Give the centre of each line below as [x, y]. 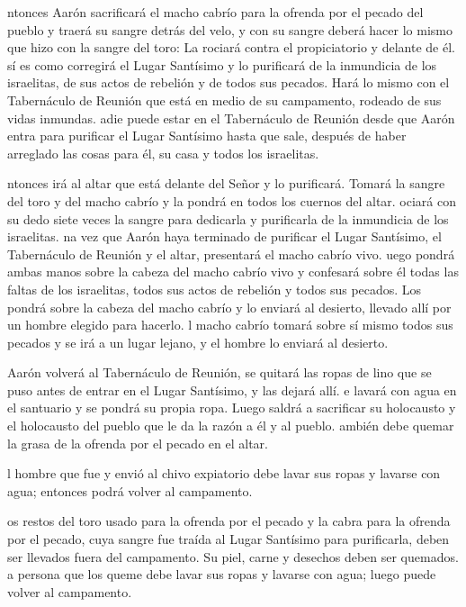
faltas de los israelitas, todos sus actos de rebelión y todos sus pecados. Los [215, 289]
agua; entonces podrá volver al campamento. [130, 490]
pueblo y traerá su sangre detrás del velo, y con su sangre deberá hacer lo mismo [230, 29]
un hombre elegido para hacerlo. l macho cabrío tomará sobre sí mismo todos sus [230, 325]
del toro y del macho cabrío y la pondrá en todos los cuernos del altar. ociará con [232, 200]
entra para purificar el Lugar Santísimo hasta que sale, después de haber [207, 136]
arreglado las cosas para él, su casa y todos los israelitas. [163, 153]
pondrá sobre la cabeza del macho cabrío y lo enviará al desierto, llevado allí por [229, 307]
